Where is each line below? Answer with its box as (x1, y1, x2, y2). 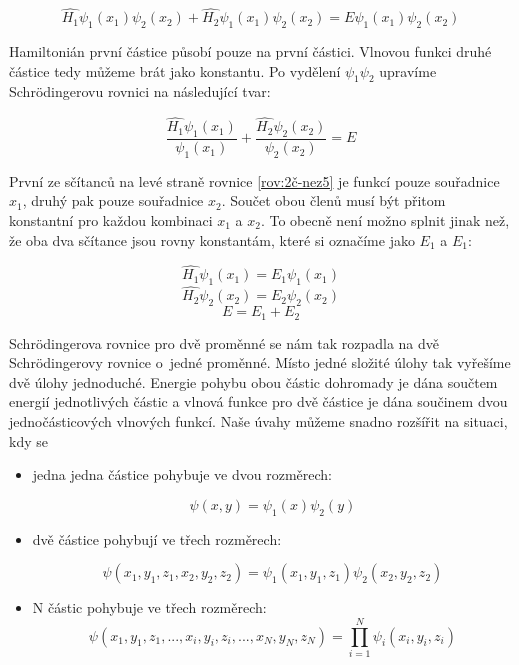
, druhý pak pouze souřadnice (22, 190, 204, 211)
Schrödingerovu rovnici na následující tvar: (9, 81, 271, 102)
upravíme (379, 60, 437, 81)
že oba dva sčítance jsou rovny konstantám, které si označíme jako (9, 229, 415, 250)
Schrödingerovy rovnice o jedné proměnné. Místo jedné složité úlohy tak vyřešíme (9, 352, 511, 373)
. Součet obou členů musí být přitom (221, 190, 446, 211)
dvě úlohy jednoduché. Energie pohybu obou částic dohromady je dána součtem (9, 371, 498, 392)
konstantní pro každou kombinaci (9, 210, 213, 231)
